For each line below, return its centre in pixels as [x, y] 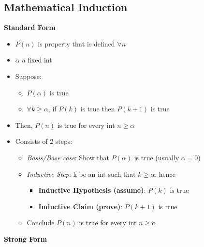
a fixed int [37, 60]
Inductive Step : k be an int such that [81, 174]
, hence [165, 174]
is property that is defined [76, 43]
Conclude [41, 223]
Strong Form [26, 239]
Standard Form [30, 27]
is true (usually [157, 157]
